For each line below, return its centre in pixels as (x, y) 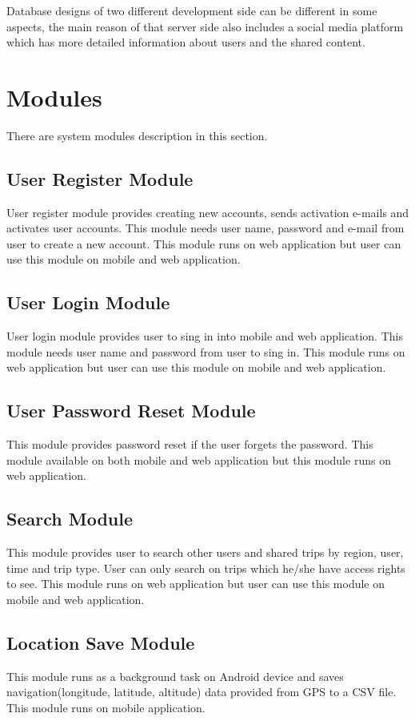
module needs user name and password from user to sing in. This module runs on (206, 351)
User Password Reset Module (131, 411)
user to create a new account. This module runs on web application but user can (204, 243)
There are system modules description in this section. (137, 135)
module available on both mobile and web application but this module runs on (199, 459)
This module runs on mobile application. (106, 708)
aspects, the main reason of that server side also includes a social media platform (205, 26)
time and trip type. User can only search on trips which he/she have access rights (206, 568)
